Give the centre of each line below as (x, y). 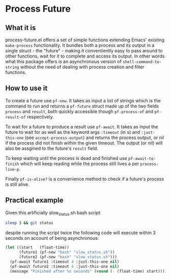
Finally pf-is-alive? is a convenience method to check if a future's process (85, 179)
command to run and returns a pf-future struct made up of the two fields (82, 106)
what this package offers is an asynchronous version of (64, 61)
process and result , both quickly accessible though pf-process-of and (79, 111)
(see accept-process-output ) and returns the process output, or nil (94, 137)
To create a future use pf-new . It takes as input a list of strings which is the (83, 100)
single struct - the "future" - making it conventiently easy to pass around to (84, 51)
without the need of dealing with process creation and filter (82, 67)
